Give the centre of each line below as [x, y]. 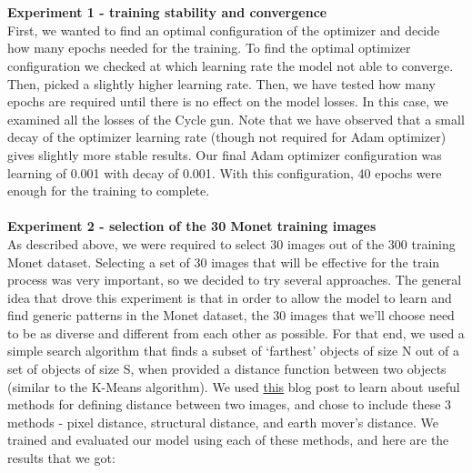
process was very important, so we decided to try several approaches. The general [235, 280]
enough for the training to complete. [109, 191]
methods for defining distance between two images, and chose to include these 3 [230, 404]
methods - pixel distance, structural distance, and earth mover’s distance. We [223, 422]
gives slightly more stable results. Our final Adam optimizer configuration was [225, 154]
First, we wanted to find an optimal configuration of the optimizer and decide [224, 30]
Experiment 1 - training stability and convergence [167, 12]
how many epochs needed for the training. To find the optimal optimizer [209, 48]
